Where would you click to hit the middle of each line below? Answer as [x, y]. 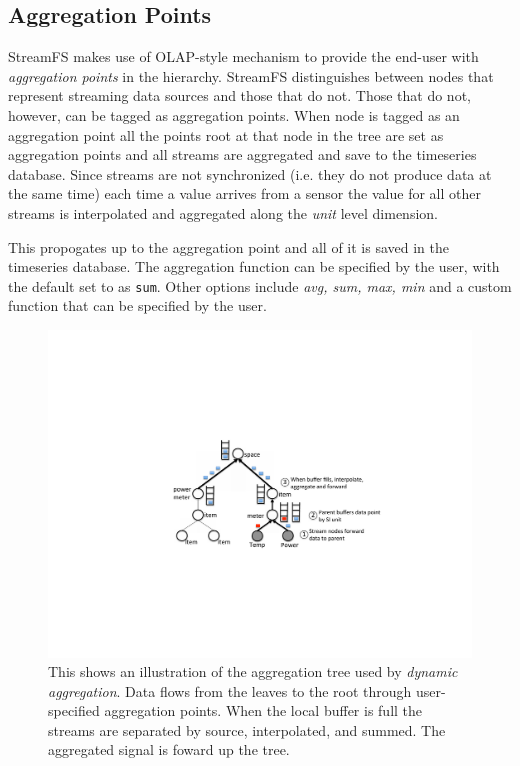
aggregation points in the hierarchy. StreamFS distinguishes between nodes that [251, 75]
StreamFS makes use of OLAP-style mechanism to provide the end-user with [243, 56]
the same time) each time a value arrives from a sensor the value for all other [244, 193]
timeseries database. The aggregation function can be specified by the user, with [254, 266]
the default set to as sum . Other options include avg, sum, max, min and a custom [260, 285]
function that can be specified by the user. [137, 305]
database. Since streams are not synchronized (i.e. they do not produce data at [250, 173]
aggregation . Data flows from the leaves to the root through [230, 690]
